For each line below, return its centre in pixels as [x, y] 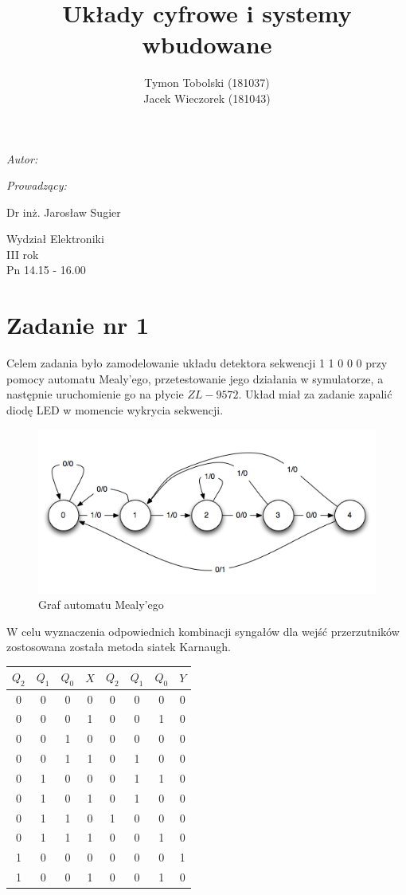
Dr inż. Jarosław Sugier [64, 212]
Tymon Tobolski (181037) [207, 82]
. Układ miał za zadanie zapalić [315, 394]
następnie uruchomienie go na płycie [95, 394]
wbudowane [207, 44]
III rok [23, 254]
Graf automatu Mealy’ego [101, 605]
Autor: [22, 158]
